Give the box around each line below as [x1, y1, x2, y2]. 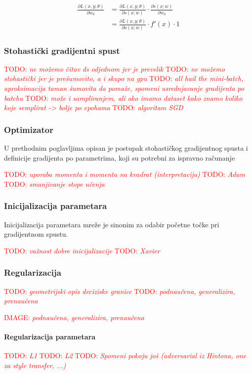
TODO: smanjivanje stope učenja [4, 178, 105, 189]
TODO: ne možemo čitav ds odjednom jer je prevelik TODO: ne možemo [4, 63, 225, 74]
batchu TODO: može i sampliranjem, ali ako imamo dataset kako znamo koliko [4, 92, 243, 103]
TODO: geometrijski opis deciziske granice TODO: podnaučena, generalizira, [4, 286, 235, 296]
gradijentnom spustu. [4, 229, 68, 239]
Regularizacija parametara [4, 331, 96, 341]
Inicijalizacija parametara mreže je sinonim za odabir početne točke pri [4, 219, 219, 229]
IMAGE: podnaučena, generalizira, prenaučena [4, 312, 144, 322]
